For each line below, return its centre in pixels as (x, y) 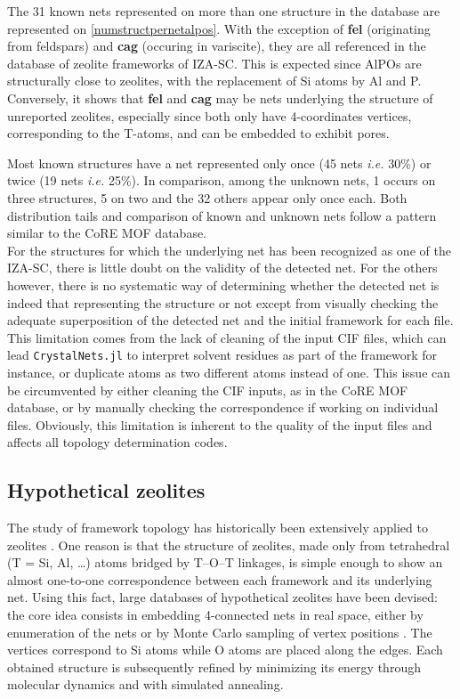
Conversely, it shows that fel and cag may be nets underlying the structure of (220, 98)
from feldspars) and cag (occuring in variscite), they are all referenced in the (217, 46)
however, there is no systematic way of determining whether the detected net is (223, 284)
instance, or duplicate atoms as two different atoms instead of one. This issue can (229, 372)
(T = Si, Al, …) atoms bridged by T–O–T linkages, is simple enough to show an (225, 562)
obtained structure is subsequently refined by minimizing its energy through (214, 666)
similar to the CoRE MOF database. (107, 233)
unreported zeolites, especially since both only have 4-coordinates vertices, (210, 115)
